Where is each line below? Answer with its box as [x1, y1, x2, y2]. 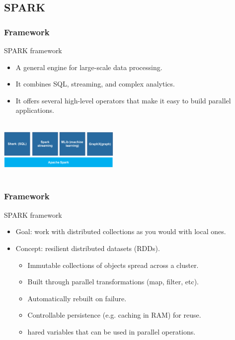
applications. [15, 105, 54, 115]
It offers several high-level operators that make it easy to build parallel [15, 95, 231, 105]
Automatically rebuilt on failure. [27, 293, 127, 303]
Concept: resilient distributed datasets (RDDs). [15, 243, 160, 253]
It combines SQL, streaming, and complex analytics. [15, 79, 175, 89]
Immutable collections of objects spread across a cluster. [27, 259, 199, 270]
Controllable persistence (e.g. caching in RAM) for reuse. [27, 310, 201, 320]
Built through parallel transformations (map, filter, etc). [27, 276, 199, 287]
